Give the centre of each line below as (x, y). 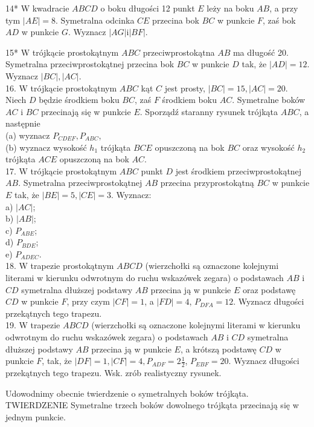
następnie (23, 123)
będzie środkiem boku (79, 100)
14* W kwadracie (37, 8)
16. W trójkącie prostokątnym (61, 88)
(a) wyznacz (28, 135)
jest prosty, (185, 88)
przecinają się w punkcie (86, 111)
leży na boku (230, 8)
